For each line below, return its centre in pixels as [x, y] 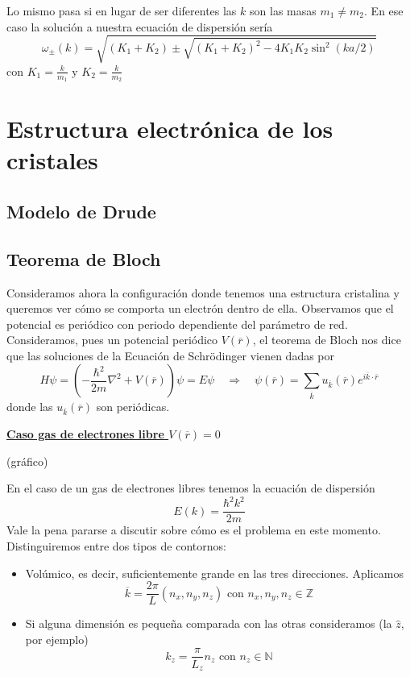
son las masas [283, 10]
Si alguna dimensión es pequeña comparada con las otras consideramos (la [209, 623]
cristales [52, 160]
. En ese [384, 10]
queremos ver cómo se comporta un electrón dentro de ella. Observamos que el [200, 308]
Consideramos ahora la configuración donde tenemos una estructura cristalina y [203, 292]
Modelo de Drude [81, 211]
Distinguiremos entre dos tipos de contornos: [116, 546]
